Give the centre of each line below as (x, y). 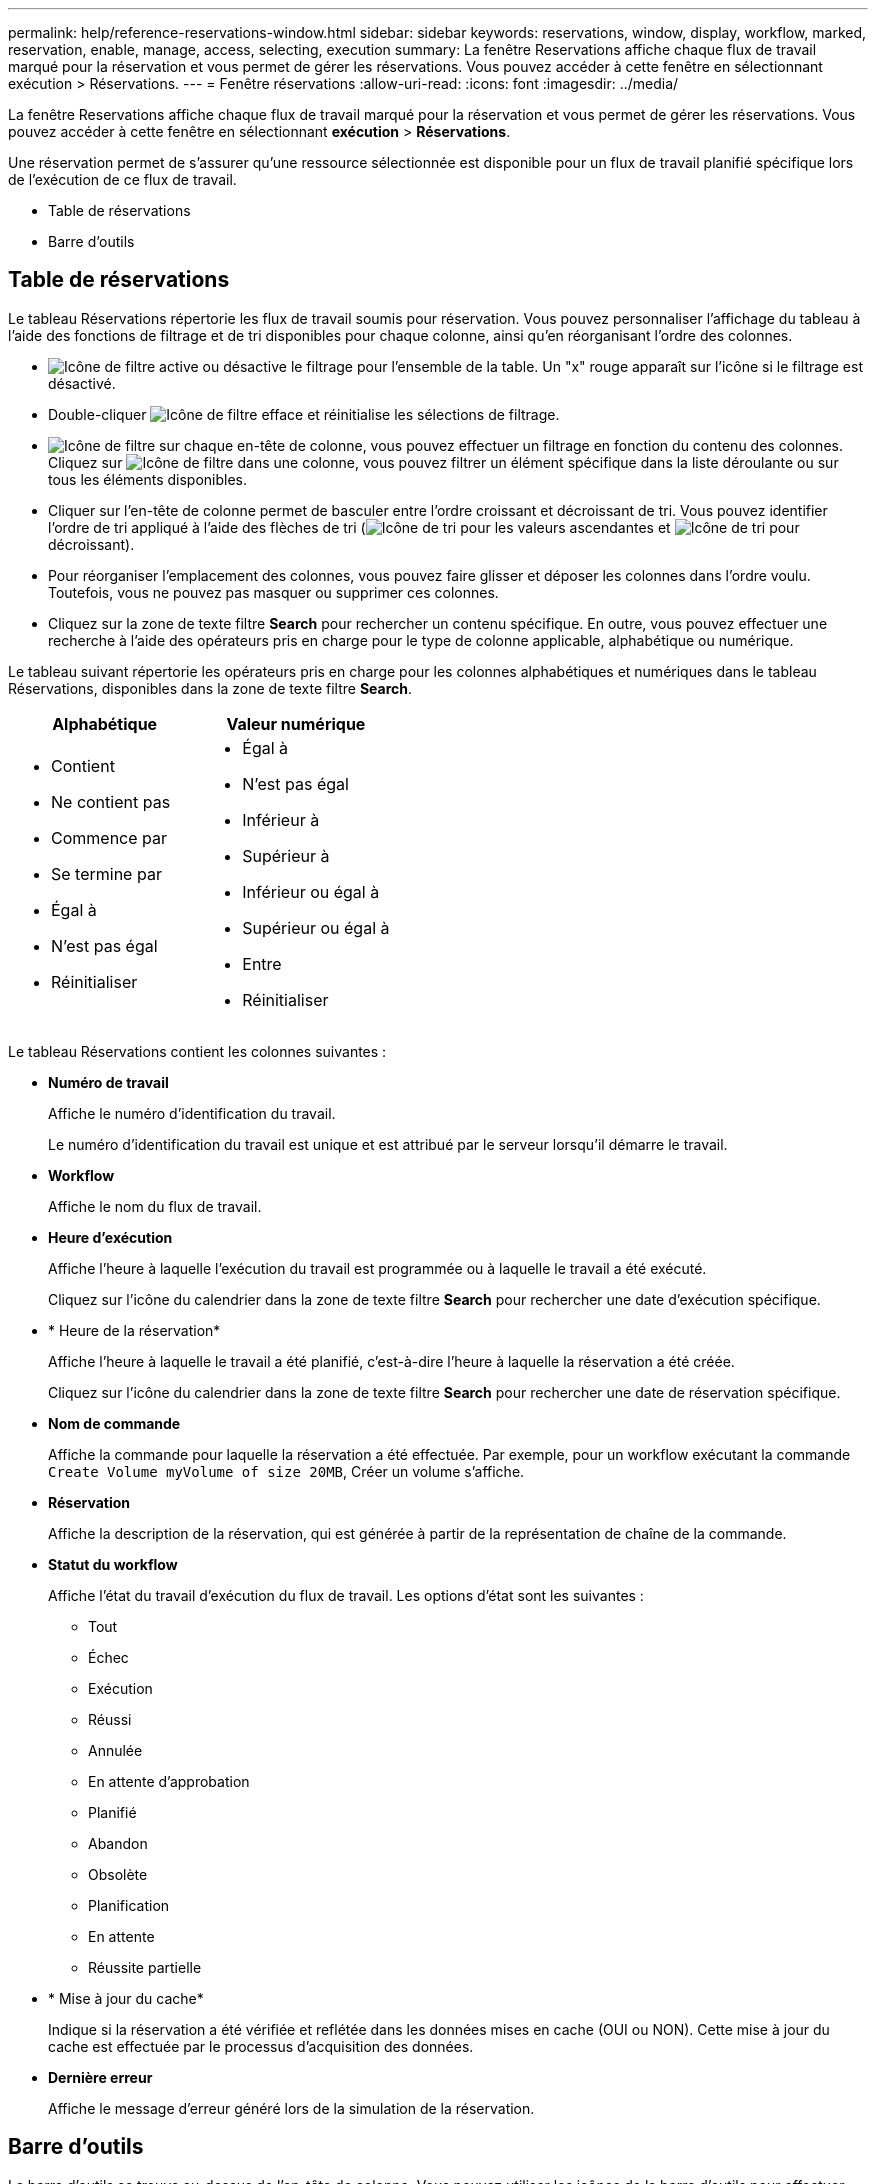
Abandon (118, 1843)
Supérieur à (286, 855)
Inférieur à (281, 819)
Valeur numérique (296, 723)
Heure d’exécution (110, 1237)
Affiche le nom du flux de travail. (155, 1206)
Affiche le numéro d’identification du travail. (192, 1113)
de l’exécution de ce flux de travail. (122, 179)
